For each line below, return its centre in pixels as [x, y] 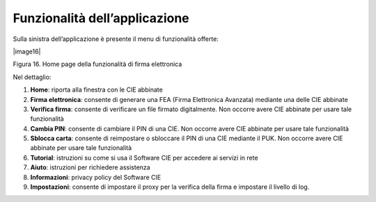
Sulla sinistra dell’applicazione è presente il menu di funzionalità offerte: [116, 39]
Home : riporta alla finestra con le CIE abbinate [96, 90]
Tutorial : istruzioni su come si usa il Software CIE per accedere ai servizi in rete [144, 158]
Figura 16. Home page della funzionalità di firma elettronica [97, 64]
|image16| [27, 51]
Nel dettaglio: [32, 77]
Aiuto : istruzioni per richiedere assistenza [90, 167]
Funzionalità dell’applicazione [101, 18]
